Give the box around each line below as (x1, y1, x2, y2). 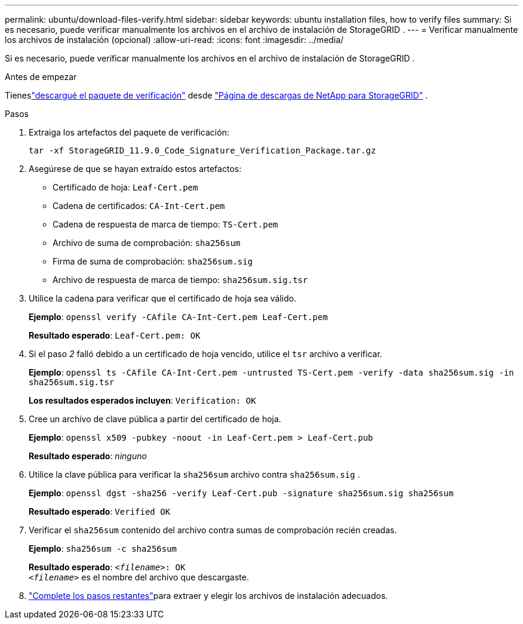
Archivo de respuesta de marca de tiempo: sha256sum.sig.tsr (53, 275, 308, 285)
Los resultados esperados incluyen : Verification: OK (29, 395, 256, 405)
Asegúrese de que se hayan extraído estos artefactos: (29, 164, 242, 174)
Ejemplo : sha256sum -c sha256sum (29, 543, 177, 554)
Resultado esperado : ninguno (29, 451, 147, 461)
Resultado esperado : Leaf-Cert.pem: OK (29, 330, 201, 340)
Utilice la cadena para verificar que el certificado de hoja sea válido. (29, 293, 297, 303)
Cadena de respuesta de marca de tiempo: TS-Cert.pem (53, 219, 278, 229)
